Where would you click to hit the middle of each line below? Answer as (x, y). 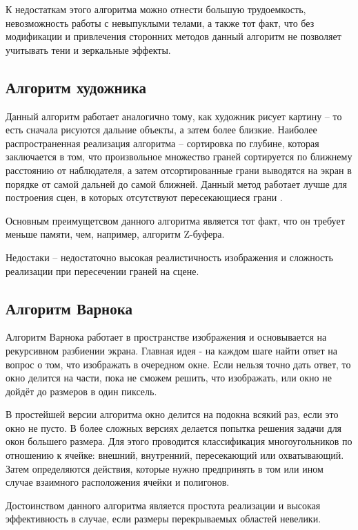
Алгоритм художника (76, 87)
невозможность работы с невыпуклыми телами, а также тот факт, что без (160, 22)
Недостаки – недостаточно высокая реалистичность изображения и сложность (169, 257)
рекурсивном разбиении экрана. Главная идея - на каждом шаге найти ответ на (172, 350)
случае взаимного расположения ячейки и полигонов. (118, 482)
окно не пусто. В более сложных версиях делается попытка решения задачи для (174, 427)
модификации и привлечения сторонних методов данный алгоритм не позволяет (173, 36)
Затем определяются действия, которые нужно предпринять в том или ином (165, 468)
